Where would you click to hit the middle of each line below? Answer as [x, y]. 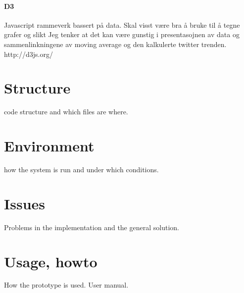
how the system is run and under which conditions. [81, 170]
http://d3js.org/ [28, 54]
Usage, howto [51, 261]
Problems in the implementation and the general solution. [92, 227]
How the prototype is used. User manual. [66, 285]
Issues [24, 203]
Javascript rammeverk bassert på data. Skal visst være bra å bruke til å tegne [122, 24]
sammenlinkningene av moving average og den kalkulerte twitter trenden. [115, 44]
